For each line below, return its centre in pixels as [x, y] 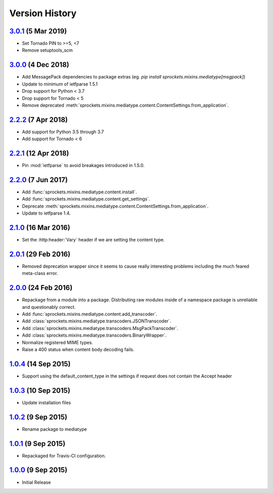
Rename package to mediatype [54, 429]
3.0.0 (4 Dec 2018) [39, 65]
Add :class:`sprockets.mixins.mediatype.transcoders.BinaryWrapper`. [94, 335]
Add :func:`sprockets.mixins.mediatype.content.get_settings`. [86, 199]
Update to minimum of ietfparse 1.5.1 [60, 84]
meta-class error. [40, 273]
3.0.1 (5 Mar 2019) [38, 31]
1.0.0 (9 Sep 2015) [38, 470]
